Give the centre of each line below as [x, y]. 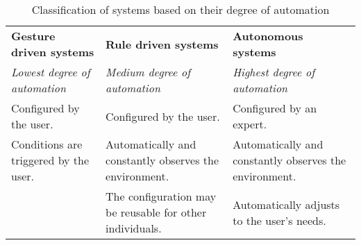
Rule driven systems [162, 44]
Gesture [33, 36]
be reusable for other [156, 212]
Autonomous [268, 36]
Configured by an [275, 108]
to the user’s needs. [279, 220]
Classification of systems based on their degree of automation [180, 9]
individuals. [134, 228]
